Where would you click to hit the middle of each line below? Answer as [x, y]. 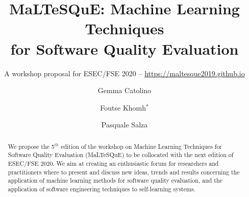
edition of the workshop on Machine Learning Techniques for [142, 146]
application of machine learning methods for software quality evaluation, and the [115, 180]
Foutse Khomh [123, 107]
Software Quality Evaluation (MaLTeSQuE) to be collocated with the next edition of [121, 155]
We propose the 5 [31, 146]
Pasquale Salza [124, 125]
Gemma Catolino [124, 90]
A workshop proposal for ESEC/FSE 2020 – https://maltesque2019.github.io [124, 73]
